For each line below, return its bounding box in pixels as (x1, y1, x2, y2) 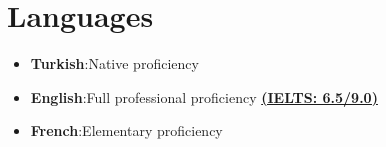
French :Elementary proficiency (30, 120, 223, 141)
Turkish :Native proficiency (30, 53, 199, 74)
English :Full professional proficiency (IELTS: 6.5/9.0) (30, 86, 378, 107)
